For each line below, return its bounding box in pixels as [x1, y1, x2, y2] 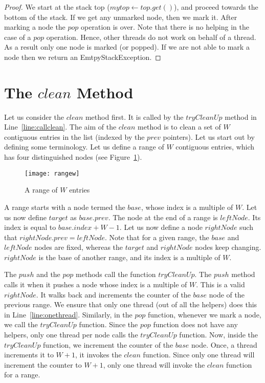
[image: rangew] [25, 169, 80, 177]
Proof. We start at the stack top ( [4, 2, 110, 12]
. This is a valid [196, 279, 245, 290]
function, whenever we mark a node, [148, 309, 261, 320]
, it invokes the [75, 349, 122, 360]
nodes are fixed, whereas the [34, 242, 123, 252]
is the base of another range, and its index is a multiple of [38, 251, 220, 262]
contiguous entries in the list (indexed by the [4, 131, 145, 142]
